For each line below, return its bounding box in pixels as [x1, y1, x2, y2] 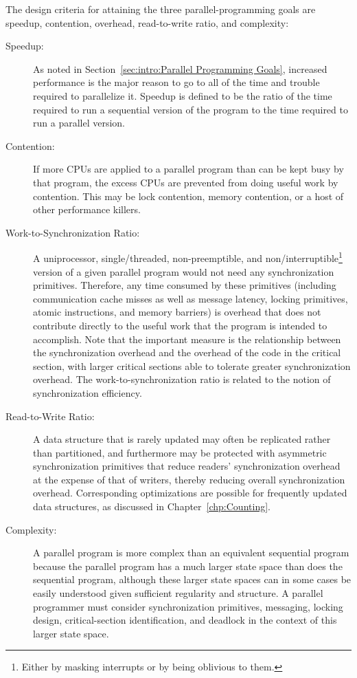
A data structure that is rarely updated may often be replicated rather [33, 432, 331, 446]
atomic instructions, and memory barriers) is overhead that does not [33, 305, 321, 319]
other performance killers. [33, 202, 141, 217]
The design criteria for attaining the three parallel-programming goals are [5, 2, 316, 16]
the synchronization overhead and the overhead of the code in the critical [33, 345, 341, 360]
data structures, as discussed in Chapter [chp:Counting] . [33, 499, 270, 514]
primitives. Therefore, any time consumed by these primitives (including [33, 278, 336, 292]
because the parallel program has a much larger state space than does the [33, 558, 343, 573]
